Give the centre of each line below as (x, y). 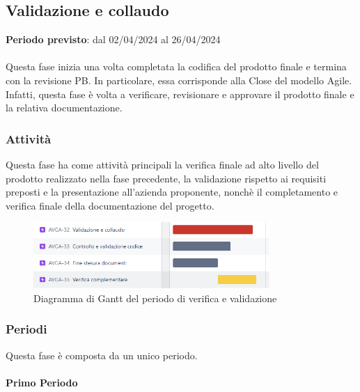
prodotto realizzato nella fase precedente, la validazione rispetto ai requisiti (166, 178)
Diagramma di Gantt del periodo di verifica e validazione (155, 298)
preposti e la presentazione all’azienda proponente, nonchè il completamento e (172, 192)
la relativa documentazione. (64, 108)
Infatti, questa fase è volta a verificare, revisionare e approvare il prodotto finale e (180, 94)
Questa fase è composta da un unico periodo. (102, 355)
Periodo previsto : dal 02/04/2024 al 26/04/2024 (113, 39)
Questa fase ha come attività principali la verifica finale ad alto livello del (162, 164)
